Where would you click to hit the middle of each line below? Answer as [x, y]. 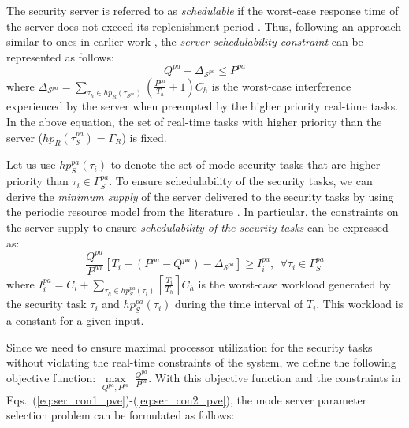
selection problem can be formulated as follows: [121, 415]
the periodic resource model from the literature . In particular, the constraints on [203, 212]
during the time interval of [239, 304]
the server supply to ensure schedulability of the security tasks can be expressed [197, 227]
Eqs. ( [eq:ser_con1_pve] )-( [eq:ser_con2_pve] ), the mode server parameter [187, 399]
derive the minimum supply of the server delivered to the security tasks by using [200, 196]
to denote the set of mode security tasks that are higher [245, 164]
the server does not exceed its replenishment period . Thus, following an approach [204, 26]
